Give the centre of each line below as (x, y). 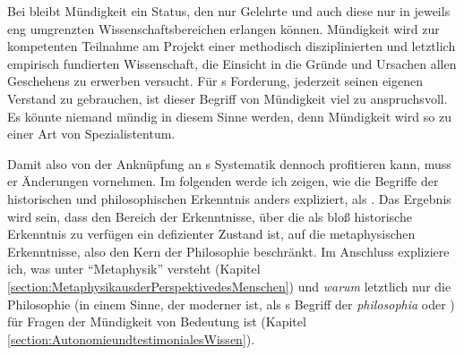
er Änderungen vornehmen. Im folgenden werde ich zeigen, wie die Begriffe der (223, 181)
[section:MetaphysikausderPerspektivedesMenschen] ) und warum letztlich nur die (229, 286)
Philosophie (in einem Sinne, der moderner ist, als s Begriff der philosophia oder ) (231, 304)
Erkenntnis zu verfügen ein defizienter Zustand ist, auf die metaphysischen (211, 234)
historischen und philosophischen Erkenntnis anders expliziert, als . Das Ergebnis (229, 198)
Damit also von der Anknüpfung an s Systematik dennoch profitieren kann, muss (229, 163)
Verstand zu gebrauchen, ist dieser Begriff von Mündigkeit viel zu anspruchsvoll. (228, 98)
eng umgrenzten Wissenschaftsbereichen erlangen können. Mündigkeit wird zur (223, 28)
